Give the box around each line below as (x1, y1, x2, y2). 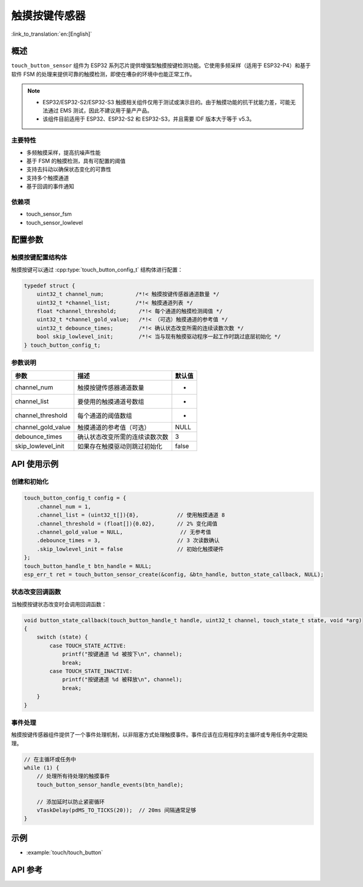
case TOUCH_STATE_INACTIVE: (49, 668, 133, 674)
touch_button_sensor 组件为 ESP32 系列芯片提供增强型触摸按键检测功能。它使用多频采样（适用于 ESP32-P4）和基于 (11, 62, 311, 69)
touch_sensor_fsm (26, 210, 72, 218)
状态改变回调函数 (11, 588, 61, 597)
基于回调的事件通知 (26, 182, 74, 190)
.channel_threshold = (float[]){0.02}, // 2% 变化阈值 (36, 520, 218, 527)
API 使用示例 (11, 458, 59, 469)
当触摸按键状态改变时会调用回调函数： (11, 600, 107, 608)
